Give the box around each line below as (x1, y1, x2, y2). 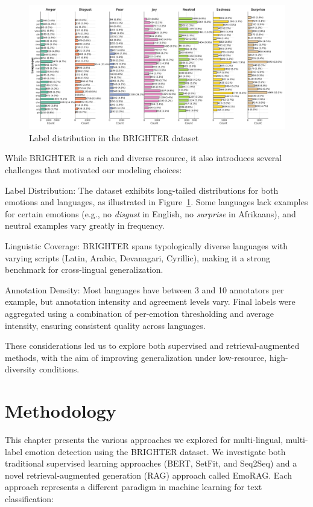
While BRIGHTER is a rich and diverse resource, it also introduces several (5, 151, 282, 164)
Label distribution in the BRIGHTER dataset (29, 131, 199, 144)
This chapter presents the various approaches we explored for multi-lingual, (5, 433, 283, 446)
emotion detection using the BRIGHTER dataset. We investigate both (25, 445, 286, 458)
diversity (5, 363, 37, 375)
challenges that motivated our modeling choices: (5, 163, 182, 176)
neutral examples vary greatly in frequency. (5, 219, 165, 232)
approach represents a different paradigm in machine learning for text (5, 480, 262, 493)
